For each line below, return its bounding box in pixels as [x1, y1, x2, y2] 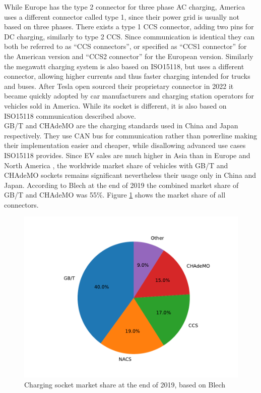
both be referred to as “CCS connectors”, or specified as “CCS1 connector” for [4, 41, 247, 52]
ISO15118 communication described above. [4, 110, 136, 121]
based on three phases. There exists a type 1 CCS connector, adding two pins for [4, 21, 254, 32]
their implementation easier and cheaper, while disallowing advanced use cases [4, 140, 246, 151]
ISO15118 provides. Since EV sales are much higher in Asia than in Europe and [4, 150, 250, 160]
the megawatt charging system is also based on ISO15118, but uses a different [4, 61, 244, 71]
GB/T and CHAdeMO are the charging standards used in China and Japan [4, 120, 238, 131]
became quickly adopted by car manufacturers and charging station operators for [4, 90, 254, 101]
